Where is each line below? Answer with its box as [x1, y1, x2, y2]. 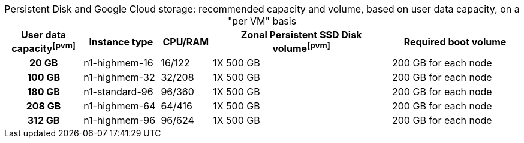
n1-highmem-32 [83, 71, 155, 84]
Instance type [89, 35, 153, 48]
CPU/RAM [162, 35, 209, 48]
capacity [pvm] [11, 41, 76, 55]
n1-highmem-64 [83, 100, 156, 112]
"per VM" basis [227, 15, 297, 27]
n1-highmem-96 [83, 114, 156, 127]
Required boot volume [403, 35, 507, 48]
